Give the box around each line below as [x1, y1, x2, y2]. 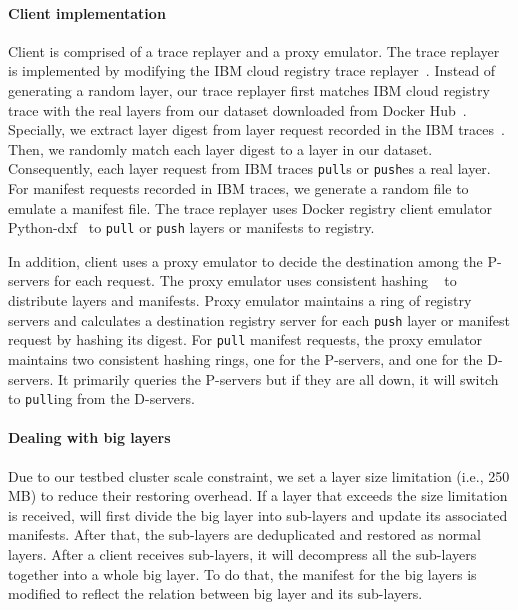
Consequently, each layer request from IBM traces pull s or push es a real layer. [8, 158, 491, 179]
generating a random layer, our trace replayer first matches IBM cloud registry [8, 79, 490, 100]
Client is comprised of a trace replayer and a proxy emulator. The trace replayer [8, 40, 500, 61]
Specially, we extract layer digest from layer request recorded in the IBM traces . [8, 119, 505, 140]
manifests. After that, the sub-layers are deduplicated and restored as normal [8, 524, 481, 545]
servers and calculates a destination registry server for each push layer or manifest [8, 309, 510, 330]
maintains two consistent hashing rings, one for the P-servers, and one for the [8, 348, 483, 369]
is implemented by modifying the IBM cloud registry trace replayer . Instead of [8, 60, 496, 81]
